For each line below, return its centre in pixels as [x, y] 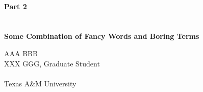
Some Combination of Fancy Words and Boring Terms [102, 36]
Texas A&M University [40, 83]
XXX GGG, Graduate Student [52, 63]
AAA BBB [21, 53]
